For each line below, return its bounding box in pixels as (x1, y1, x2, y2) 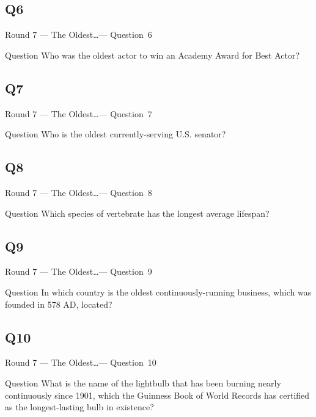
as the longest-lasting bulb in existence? (5, 401, 154, 413)
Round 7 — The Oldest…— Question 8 (5, 186, 152, 198)
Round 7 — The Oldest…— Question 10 (5, 356, 156, 369)
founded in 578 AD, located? (5, 297, 112, 310)
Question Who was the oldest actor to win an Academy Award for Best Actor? (5, 48, 300, 61)
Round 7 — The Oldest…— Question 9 (5, 265, 152, 278)
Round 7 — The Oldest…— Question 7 (5, 107, 152, 120)
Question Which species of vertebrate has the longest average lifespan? (5, 206, 270, 219)
